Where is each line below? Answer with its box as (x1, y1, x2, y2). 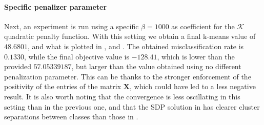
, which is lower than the (157, 51, 235, 61)
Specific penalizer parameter (4, 1, 107, 12)
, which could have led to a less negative (129, 81, 256, 92)
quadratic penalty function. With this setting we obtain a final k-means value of (4, 31, 256, 41)
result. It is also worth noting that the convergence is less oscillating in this (4, 91, 240, 101)
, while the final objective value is (24, 51, 129, 61)
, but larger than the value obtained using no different (71, 61, 241, 72)
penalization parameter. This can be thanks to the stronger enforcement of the (4, 71, 251, 81)
